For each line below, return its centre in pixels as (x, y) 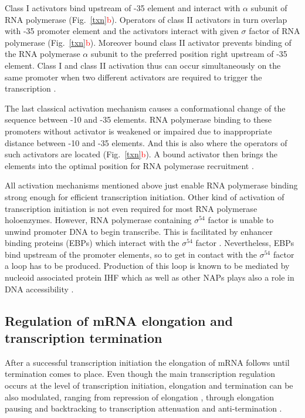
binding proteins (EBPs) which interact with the (92, 243)
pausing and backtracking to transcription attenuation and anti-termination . (143, 408)
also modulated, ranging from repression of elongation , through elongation (139, 397)
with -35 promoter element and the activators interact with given (122, 31)
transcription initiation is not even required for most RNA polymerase (131, 208)
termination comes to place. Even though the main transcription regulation (140, 374)
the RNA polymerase (43, 54)
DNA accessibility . (39, 289)
